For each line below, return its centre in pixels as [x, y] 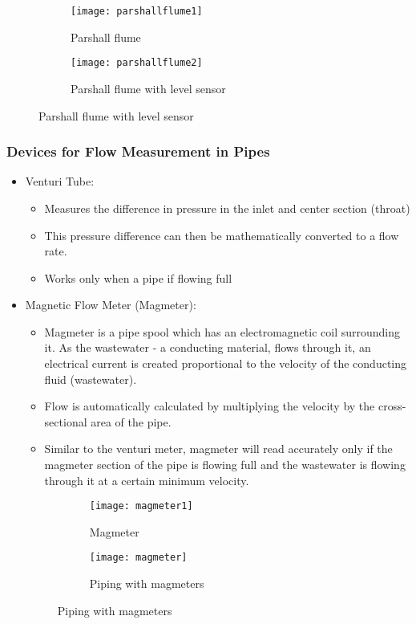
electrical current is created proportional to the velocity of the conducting [226, 363]
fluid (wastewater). [91, 379]
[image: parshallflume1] [137, 11]
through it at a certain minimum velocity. [147, 480]
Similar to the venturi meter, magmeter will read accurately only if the [218, 449]
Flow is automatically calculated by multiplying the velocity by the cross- [225, 406]
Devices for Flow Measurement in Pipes [138, 151]
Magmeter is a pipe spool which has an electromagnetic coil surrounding [222, 331]
